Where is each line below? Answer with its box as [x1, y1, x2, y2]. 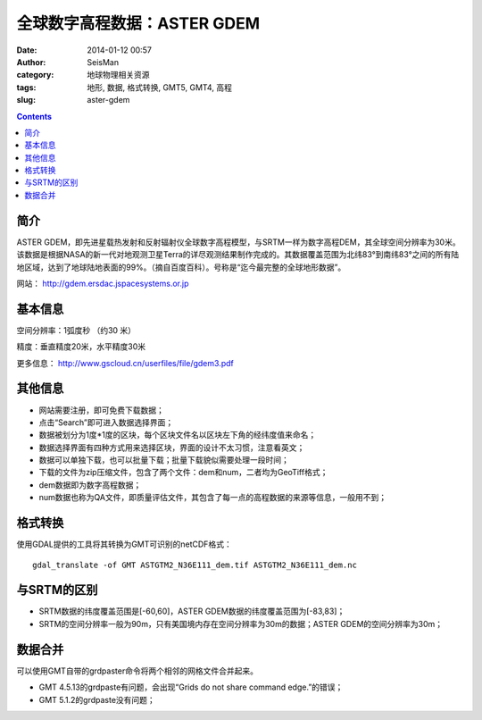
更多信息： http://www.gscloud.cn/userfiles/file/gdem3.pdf [16, 357, 234, 368]
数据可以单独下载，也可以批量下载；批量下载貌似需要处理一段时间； [38, 455, 289, 465]
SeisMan [87, 56, 120, 67]
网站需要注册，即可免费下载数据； [38, 405, 164, 415]
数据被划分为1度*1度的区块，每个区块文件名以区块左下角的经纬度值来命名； [38, 430, 317, 440]
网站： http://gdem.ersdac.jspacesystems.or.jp [16, 278, 189, 289]
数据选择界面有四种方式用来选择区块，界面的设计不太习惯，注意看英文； [38, 442, 305, 453]
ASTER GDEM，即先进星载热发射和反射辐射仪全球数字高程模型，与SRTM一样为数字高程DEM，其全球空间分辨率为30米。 [16, 237, 461, 247]
